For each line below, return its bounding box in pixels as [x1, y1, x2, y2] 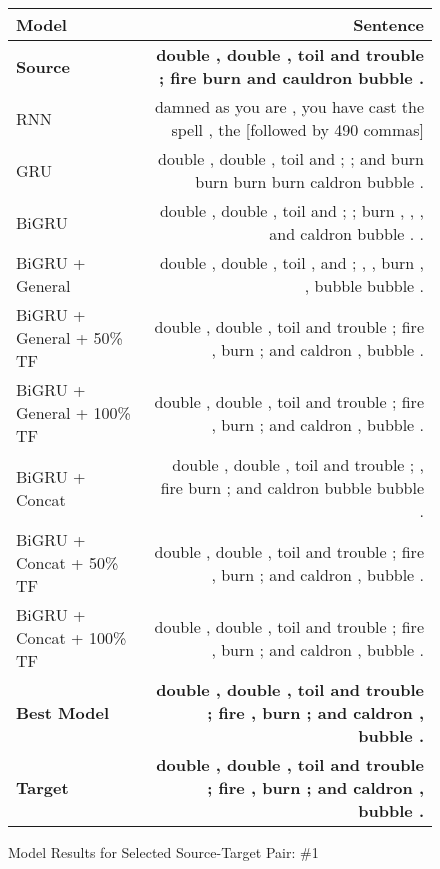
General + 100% [16, 401, 131, 424]
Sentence [353, 13, 424, 36]
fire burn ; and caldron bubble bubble [160, 476, 424, 499]
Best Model [16, 701, 110, 724]
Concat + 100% [16, 626, 127, 649]
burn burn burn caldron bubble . [195, 170, 424, 193]
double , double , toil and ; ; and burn [158, 147, 424, 170]
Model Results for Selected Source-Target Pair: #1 [8, 842, 319, 862]
